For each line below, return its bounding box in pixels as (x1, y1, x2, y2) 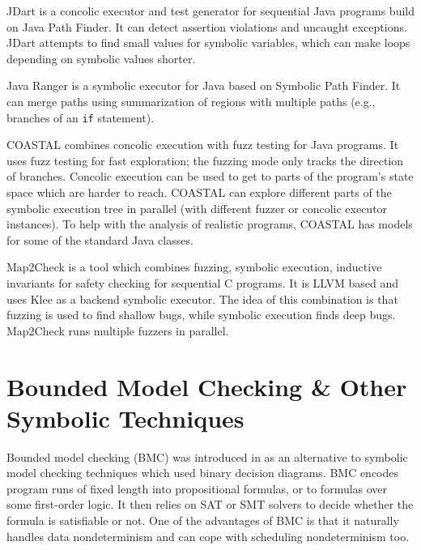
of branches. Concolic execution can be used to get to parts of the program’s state (6, 168, 414, 185)
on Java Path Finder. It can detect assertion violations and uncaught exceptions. (6, 18, 407, 35)
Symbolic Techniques (6, 401, 245, 434)
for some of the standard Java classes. (6, 231, 193, 248)
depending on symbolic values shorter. (6, 49, 196, 66)
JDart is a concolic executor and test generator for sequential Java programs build (6, 2, 415, 19)
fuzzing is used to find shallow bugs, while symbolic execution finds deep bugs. (6, 306, 396, 323)
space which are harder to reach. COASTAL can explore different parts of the (6, 184, 392, 200)
